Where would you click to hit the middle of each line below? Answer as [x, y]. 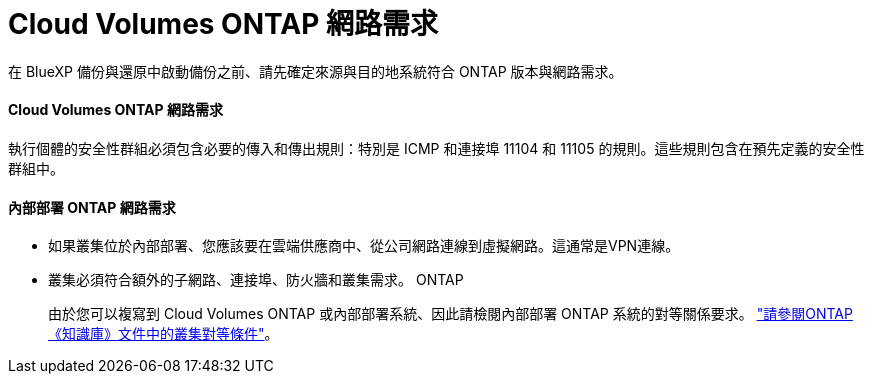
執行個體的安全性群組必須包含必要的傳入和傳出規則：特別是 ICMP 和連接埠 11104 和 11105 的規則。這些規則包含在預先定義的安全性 [436, 148]
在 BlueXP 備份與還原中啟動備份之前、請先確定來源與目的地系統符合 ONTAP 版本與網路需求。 [315, 71]
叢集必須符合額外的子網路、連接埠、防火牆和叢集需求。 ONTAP [256, 280]
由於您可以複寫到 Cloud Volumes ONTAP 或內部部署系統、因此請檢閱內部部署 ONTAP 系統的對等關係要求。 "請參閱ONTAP [450, 314]
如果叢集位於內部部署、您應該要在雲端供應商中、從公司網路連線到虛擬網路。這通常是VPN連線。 [364, 246]
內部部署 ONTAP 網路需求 [92, 207]
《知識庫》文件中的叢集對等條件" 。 [163, 334]
